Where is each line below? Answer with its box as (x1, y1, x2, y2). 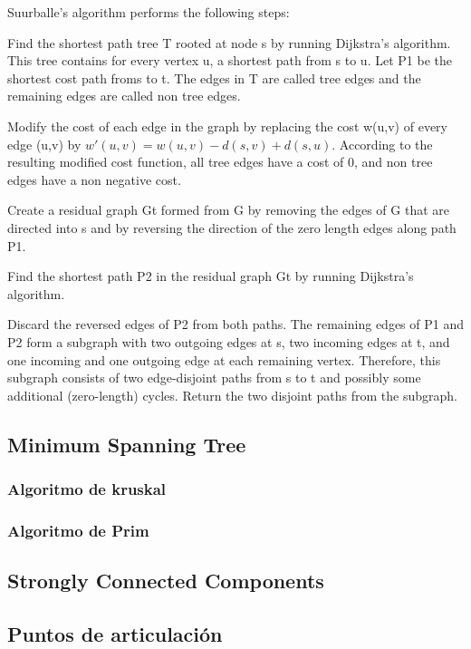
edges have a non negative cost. (7, 170, 181, 189)
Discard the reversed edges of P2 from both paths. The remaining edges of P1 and (7, 315, 464, 334)
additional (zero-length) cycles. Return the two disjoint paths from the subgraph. (7, 385, 457, 404)
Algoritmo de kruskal (7, 477, 167, 499)
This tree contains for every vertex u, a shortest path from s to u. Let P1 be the (7, 51, 452, 70)
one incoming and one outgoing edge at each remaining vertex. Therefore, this (7, 350, 441, 369)
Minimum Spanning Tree (7, 430, 246, 458)
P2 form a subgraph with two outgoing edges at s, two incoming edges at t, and (7, 332, 450, 351)
